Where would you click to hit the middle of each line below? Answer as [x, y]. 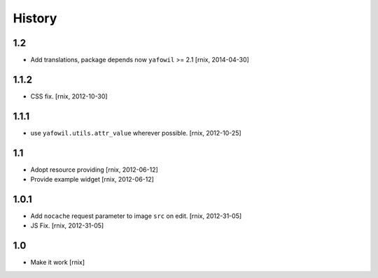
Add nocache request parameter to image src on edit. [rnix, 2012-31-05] [136, 216]
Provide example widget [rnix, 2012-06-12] [92, 180]
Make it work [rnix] [58, 263]
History [35, 18]
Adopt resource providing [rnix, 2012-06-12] [94, 169]
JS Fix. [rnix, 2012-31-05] [67, 226]
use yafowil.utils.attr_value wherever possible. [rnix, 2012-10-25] [136, 133]
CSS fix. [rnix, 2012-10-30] [69, 96]
